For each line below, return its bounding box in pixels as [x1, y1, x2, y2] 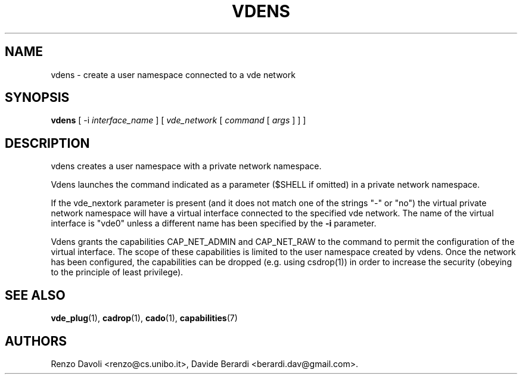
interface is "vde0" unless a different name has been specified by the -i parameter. [51, 218, 377, 229]
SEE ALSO [5, 287, 66, 303]
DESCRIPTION [5, 135, 90, 151]
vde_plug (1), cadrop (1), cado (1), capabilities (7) [51, 313, 238, 324]
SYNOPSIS [5, 90, 70, 105]
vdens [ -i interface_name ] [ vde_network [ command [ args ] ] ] [51, 115, 306, 126]
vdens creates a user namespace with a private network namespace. [51, 161, 322, 172]
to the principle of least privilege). [51, 267, 184, 278]
